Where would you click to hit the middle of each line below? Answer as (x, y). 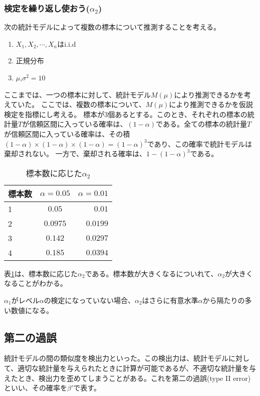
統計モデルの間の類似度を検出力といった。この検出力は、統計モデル (116, 358)
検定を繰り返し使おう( (47, 8)
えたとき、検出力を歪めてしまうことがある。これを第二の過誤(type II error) (127, 378)
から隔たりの (224, 300)
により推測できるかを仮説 (211, 104)
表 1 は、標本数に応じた (41, 273)
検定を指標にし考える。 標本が (54, 114)
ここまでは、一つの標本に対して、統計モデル (77, 94)
